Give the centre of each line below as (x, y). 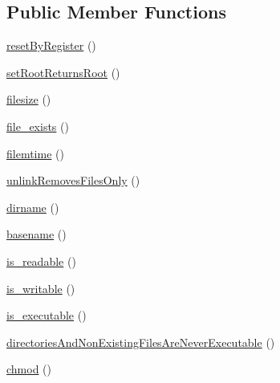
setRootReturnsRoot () (63, 72)
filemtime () (35, 153)
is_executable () (47, 315)
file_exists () (38, 126)
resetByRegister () (51, 45)
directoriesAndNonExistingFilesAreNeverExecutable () (141, 342)
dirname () (33, 207)
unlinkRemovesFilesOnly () (73, 180)
